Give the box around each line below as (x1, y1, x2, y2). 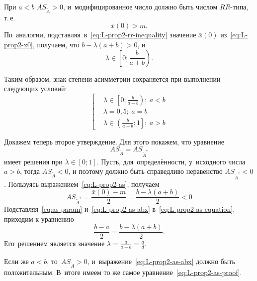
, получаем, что (33, 39, 80, 49)
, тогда (20, 166, 40, 176)
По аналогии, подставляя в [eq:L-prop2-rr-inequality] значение (4, 29, 196, 40)
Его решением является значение (4, 238, 105, 249)
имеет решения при (4, 156, 63, 166)
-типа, (230, 1, 249, 11)
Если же (4, 256, 29, 267)
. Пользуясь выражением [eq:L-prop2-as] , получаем (4, 178, 160, 189)
